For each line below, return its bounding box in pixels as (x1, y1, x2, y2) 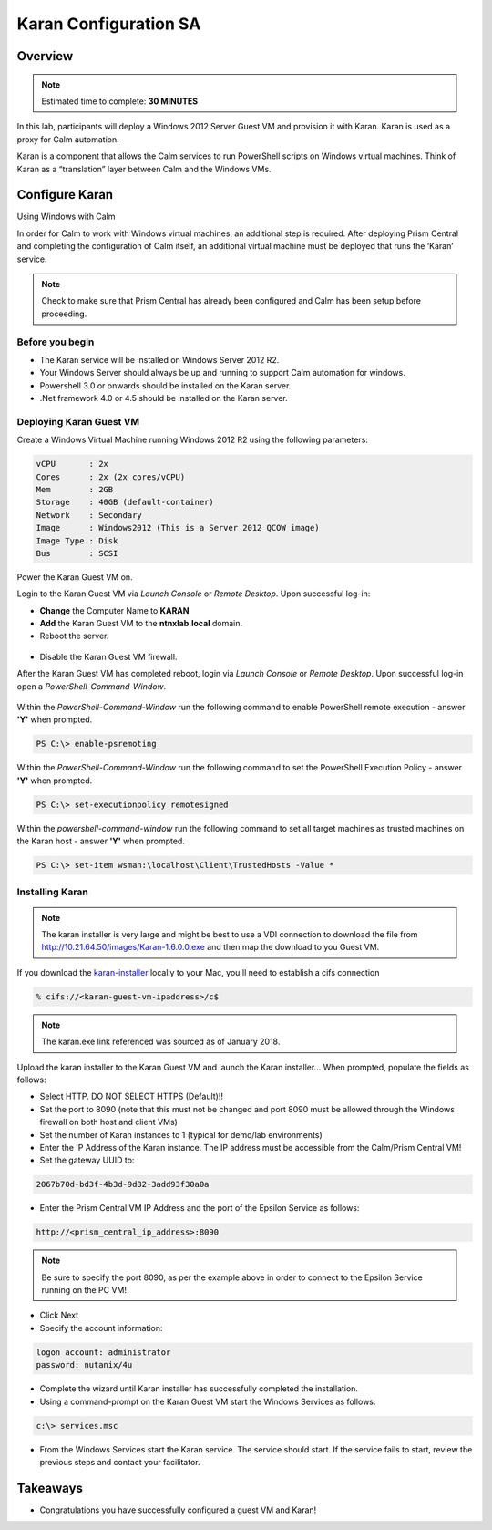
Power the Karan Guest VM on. (16, 571, 133, 583)
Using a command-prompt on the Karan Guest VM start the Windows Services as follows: (39, 1396, 376, 1407)
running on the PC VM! (41, 1285, 128, 1296)
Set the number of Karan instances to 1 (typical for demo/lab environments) (39, 1129, 323, 1140)
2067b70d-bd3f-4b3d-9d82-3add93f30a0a (36, 1179, 210, 1190)
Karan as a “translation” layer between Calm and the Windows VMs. (16, 163, 272, 174)
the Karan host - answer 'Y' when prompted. (16, 835, 186, 847)
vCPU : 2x (36, 459, 109, 470)
